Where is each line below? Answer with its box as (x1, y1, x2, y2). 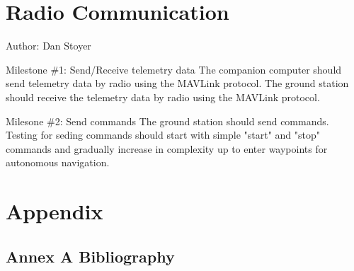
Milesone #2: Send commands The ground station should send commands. (6, 113, 329, 128)
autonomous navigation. (6, 155, 110, 170)
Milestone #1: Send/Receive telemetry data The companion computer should (6, 62, 342, 76)
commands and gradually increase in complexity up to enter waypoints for (6, 141, 328, 156)
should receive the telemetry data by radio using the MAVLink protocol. (6, 89, 320, 104)
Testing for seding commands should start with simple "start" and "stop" (6, 127, 321, 142)
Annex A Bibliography (6, 245, 175, 267)
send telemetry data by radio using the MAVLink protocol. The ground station (6, 76, 349, 91)
